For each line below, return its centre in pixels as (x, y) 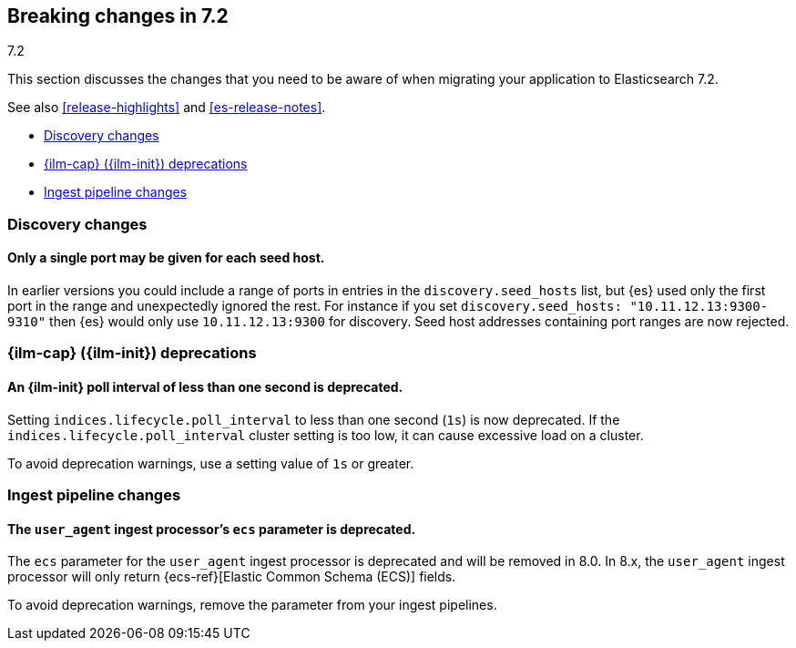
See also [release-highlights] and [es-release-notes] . (167, 108)
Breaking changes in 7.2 (118, 16)
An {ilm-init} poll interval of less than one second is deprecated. (205, 387)
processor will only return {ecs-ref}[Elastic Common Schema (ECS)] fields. (232, 577)
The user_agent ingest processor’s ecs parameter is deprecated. (212, 529)
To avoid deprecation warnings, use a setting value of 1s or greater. (211, 463)
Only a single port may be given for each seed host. (166, 258)
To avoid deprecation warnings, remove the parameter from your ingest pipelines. (252, 605)
